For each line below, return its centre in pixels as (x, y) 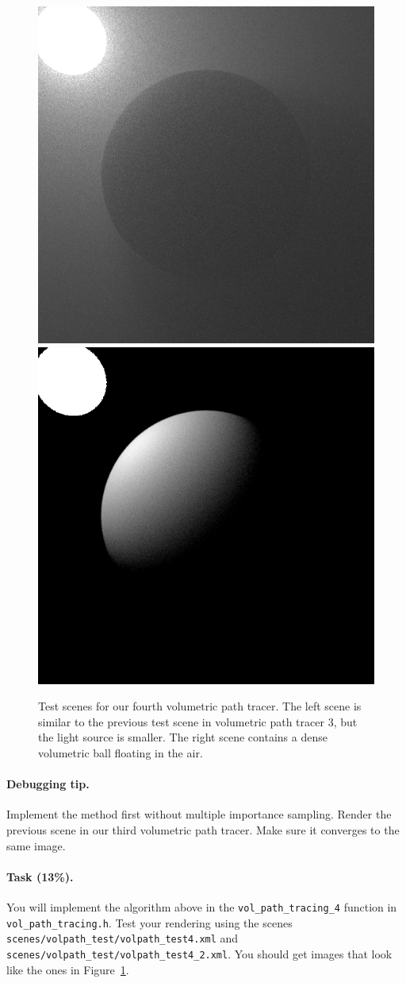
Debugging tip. (48, 784)
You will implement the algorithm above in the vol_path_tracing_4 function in (202, 906)
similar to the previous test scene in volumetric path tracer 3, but (198, 721)
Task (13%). (40, 876)
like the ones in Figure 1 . (68, 969)
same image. (36, 845)
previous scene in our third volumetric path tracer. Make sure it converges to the (203, 829)
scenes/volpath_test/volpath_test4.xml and (123, 938)
